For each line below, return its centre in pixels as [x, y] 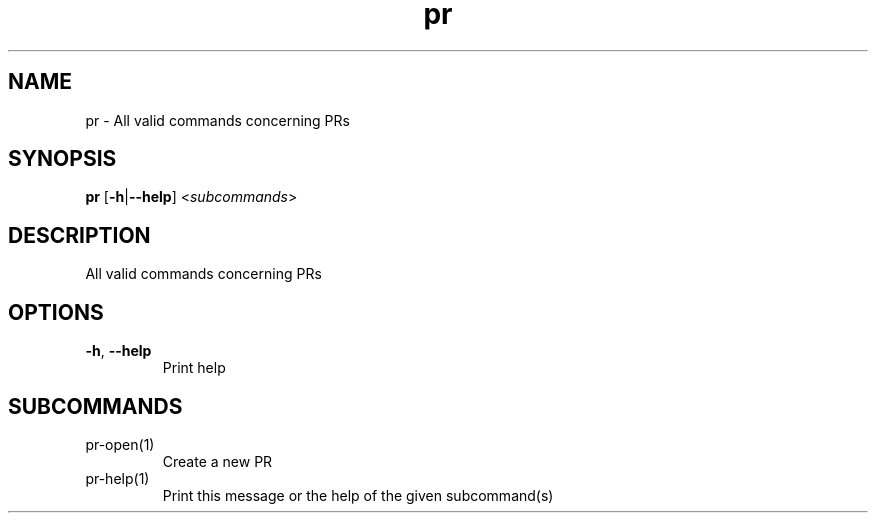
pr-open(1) [120, 444]
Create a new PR [217, 461]
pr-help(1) [117, 478]
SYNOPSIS [62, 159]
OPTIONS [56, 312]
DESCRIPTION [79, 235]
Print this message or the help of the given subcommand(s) [358, 495]
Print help [194, 368]
